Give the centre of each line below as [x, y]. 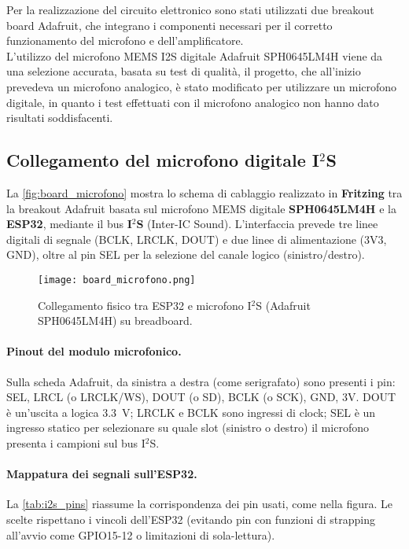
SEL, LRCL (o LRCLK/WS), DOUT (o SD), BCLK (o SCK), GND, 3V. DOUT [201, 397]
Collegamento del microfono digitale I [163, 160]
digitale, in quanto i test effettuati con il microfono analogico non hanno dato [193, 102]
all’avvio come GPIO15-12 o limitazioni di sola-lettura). [141, 534]
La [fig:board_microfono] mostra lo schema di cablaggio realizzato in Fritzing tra [204, 192]
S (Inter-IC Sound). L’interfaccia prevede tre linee [257, 224]
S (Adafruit [283, 305]
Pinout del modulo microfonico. [94, 351]
